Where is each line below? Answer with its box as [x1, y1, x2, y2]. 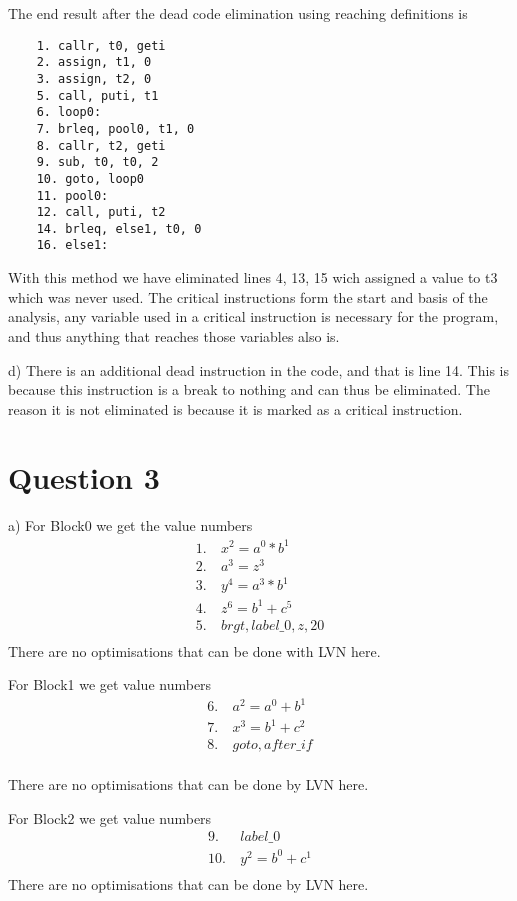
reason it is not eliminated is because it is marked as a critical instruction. [8, 398, 463, 419]
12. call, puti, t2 [36, 205, 166, 220]
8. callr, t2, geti [36, 138, 166, 153]
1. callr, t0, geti [36, 38, 166, 53]
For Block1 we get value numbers [8, 674, 212, 695]
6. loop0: [36, 105, 102, 120]
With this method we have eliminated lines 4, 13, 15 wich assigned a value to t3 [8, 267, 498, 288]
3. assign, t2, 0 [36, 71, 152, 86]
